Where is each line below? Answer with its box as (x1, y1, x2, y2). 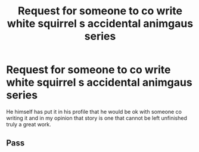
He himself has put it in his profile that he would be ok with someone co (6, 108, 182, 115)
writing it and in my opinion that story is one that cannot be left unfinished (6, 114, 188, 122)
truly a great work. (6, 120, 52, 128)
